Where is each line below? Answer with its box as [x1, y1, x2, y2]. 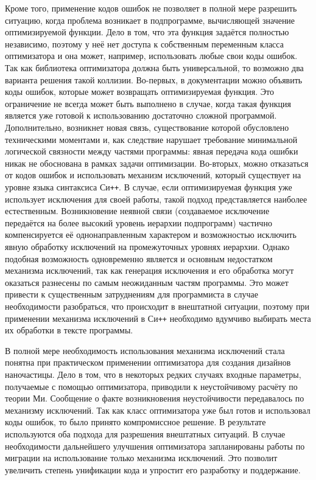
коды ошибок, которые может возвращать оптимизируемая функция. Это [5, 85, 274, 98]
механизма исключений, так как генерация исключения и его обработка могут [5, 264, 294, 277]
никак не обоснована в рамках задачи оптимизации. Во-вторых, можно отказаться [5, 156, 309, 169]
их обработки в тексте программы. [5, 324, 133, 336]
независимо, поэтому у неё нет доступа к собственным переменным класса [5, 37, 284, 50]
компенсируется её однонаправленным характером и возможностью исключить [5, 228, 297, 241]
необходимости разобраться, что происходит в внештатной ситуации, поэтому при [5, 299, 309, 312]
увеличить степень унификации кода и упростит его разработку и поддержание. [5, 463, 301, 476]
